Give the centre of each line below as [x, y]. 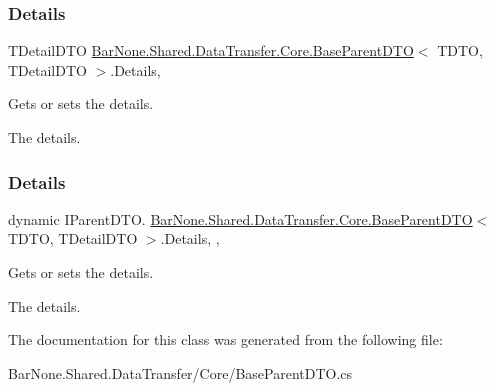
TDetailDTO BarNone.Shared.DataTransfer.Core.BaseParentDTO [211, 50]
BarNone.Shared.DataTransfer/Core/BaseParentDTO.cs [180, 372]
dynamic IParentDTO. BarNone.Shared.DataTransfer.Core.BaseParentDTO [240, 218]
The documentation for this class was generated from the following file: [225, 339]
